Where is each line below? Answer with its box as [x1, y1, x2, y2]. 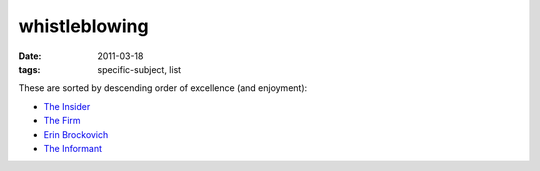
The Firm [43, 115, 81, 127]
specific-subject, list [97, 63, 182, 75]
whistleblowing [18, 15, 149, 37]
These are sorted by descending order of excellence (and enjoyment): [18, 82, 308, 94]
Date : [18, 50, 42, 62]
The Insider [43, 100, 91, 112]
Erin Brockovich [43, 128, 109, 140]
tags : [18, 63, 41, 75]
